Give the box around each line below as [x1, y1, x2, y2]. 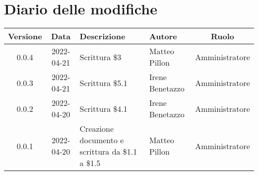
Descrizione [79, 30, 126, 42]
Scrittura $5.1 [79, 77, 128, 88]
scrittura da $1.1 [79, 146, 137, 158]
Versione [8, 30, 42, 42]
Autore [149, 30, 177, 42]
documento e [79, 134, 124, 146]
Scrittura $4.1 [79, 102, 128, 114]
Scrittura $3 [79, 51, 122, 63]
